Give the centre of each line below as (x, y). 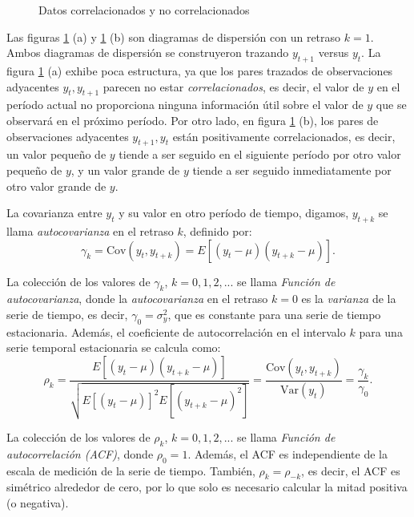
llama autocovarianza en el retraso (90, 230)
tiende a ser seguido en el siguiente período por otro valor (260, 154)
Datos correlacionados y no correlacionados (144, 10)
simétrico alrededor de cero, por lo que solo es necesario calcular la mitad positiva (207, 487)
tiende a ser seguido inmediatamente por (292, 170)
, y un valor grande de (125, 170)
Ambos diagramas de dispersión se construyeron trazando (148, 53)
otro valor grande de (56, 186)
